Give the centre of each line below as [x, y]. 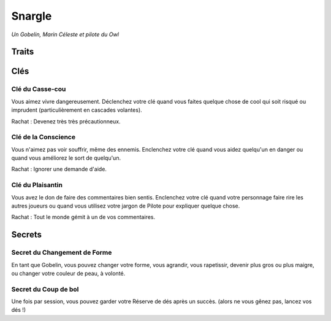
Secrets [27, 235]
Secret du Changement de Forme [62, 253]
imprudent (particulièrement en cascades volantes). [77, 110]
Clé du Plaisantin [37, 185]
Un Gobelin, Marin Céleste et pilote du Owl [65, 34]
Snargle [32, 16]
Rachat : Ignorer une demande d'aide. [59, 169]
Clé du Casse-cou [39, 89]
